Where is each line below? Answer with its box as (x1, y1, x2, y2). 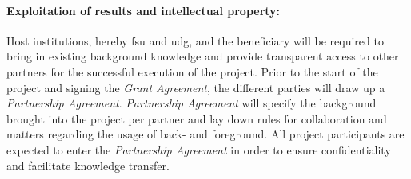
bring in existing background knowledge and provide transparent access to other (6, 48, 399, 64)
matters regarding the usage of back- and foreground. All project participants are (6, 126, 405, 142)
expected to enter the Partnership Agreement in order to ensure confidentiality (6, 141, 391, 158)
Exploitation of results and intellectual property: (6, 2, 281, 18)
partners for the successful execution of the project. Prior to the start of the (6, 63, 378, 80)
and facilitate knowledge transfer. (6, 157, 170, 173)
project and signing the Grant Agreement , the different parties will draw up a (6, 79, 385, 95)
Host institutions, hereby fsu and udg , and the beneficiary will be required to (6, 32, 384, 49)
